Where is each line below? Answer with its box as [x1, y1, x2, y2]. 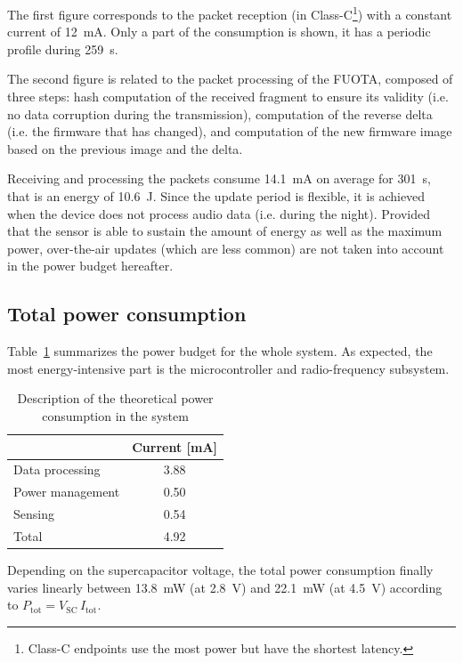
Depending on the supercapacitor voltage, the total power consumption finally [7, 561, 434, 579]
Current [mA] [132, 437, 218, 456]
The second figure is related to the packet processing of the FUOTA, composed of [7, 69, 453, 88]
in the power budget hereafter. [7, 256, 174, 275]
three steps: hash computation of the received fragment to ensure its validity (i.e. [7, 87, 449, 106]
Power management [13, 482, 120, 501]
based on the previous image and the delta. [7, 139, 243, 158]
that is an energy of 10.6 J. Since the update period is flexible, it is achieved [7, 187, 426, 205]
